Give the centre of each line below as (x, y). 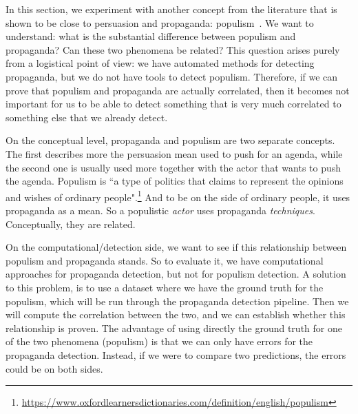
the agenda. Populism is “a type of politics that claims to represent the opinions (175, 181)
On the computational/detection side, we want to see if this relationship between (176, 247)
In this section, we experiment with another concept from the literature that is (171, 9)
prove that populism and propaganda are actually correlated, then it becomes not (178, 90)
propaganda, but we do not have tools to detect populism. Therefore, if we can (172, 76)
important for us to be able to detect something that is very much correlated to (173, 104)
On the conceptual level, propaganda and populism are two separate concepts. (170, 140)
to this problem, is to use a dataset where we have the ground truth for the (165, 287)
